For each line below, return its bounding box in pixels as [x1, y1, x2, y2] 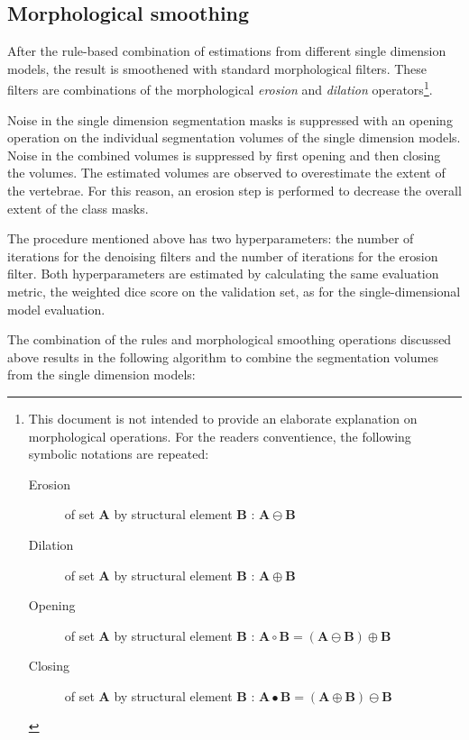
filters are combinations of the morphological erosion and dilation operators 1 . [7, 78, 433, 99]
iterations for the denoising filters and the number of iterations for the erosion [7, 246, 438, 265]
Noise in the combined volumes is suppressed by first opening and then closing [7, 145, 441, 164]
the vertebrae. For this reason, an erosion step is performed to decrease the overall [7, 181, 462, 200]
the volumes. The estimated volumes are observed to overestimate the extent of [7, 163, 446, 182]
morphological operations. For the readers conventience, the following [28, 426, 411, 445]
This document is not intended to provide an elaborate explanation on [28, 408, 418, 427]
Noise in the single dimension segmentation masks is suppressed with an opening [7, 110, 453, 129]
